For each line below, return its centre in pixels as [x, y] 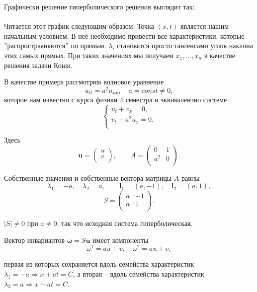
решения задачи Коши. [38, 65]
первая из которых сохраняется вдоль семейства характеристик [99, 264]
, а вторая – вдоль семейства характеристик [138, 274]
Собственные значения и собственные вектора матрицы [88, 178]
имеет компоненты [121, 240]
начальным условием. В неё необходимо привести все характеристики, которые [124, 36]
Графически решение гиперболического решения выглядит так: [99, 6]
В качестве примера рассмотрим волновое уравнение [84, 82]
